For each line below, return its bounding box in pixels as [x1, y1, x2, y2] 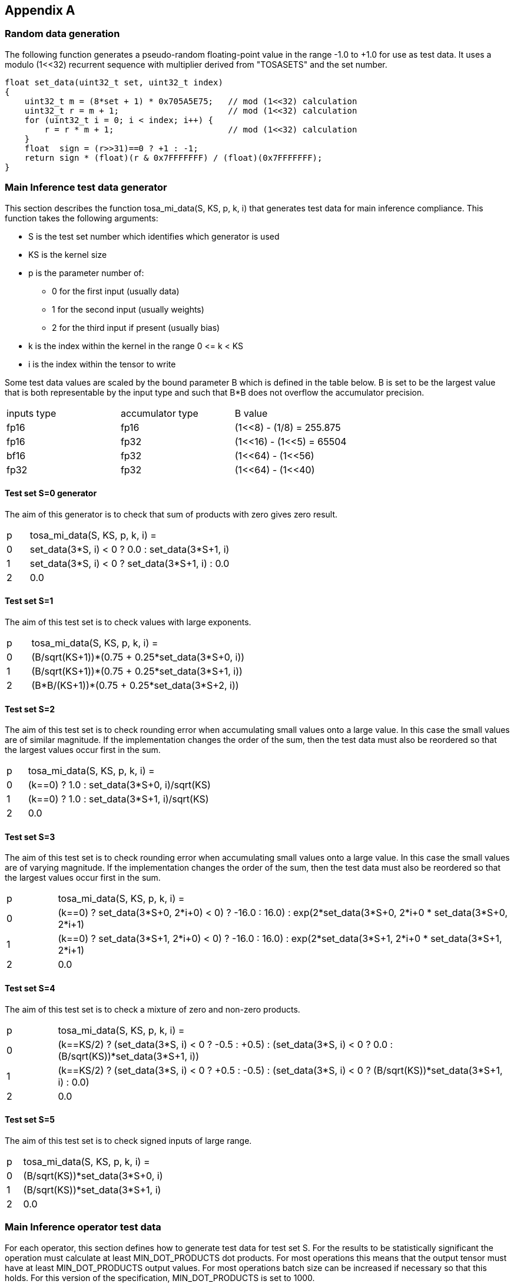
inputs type [6, 407, 57, 419]
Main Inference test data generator [5, 181, 167, 194]
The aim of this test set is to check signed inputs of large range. [5, 1135, 252, 1146]
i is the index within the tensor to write [28, 359, 176, 369]
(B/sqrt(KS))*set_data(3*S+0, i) [23, 1169, 163, 1182]
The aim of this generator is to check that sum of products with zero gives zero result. [5, 509, 338, 519]
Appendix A [5, 3, 75, 18]
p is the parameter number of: [28, 267, 144, 278]
